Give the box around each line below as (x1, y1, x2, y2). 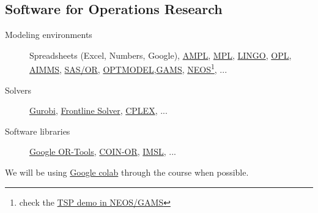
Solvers (5, 83, 31, 96)
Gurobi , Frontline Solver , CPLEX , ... (29, 104, 168, 117)
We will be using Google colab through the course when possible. (5, 166, 249, 179)
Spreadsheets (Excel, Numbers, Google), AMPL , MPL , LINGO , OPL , (29, 48, 292, 61)
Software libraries (5, 124, 70, 137)
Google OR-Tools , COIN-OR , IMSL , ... (29, 145, 176, 158)
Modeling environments (5, 28, 92, 41)
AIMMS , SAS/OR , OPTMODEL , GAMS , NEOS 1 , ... (29, 61, 227, 76)
